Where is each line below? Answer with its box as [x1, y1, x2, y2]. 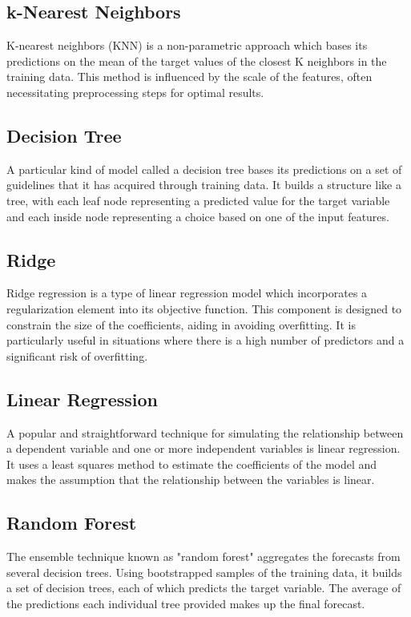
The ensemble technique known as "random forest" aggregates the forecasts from [6, 548, 401, 565]
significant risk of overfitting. [6, 347, 148, 364]
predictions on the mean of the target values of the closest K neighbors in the [6, 52, 387, 69]
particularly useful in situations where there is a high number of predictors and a [6, 332, 405, 349]
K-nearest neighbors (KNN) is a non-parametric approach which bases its [6, 37, 368, 54]
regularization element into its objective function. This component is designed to [6, 300, 402, 317]
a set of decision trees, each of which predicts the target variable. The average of [6, 579, 401, 596]
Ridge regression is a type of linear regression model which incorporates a [6, 284, 368, 301]
